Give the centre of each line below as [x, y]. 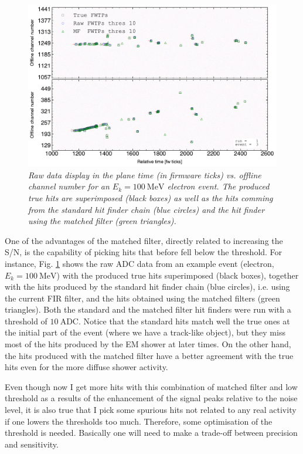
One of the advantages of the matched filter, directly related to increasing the [144, 240]
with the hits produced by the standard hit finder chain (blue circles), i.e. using [147, 287]
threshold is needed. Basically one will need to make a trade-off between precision [151, 433]
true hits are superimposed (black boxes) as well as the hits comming [151, 197]
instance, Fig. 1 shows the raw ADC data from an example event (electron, [139, 263]
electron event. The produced [218, 186]
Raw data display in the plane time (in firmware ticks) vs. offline [145, 175]
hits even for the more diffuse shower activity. [86, 367]
